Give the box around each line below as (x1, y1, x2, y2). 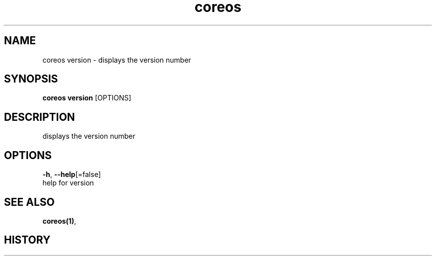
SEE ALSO (4, 195, 55, 208)
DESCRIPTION (4, 110, 75, 123)
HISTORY (4, 234, 51, 247)
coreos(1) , (42, 216, 76, 225)
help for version (42, 178, 94, 187)
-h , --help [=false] (42, 170, 101, 179)
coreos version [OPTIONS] (42, 93, 131, 102)
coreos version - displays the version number (42, 55, 191, 64)
